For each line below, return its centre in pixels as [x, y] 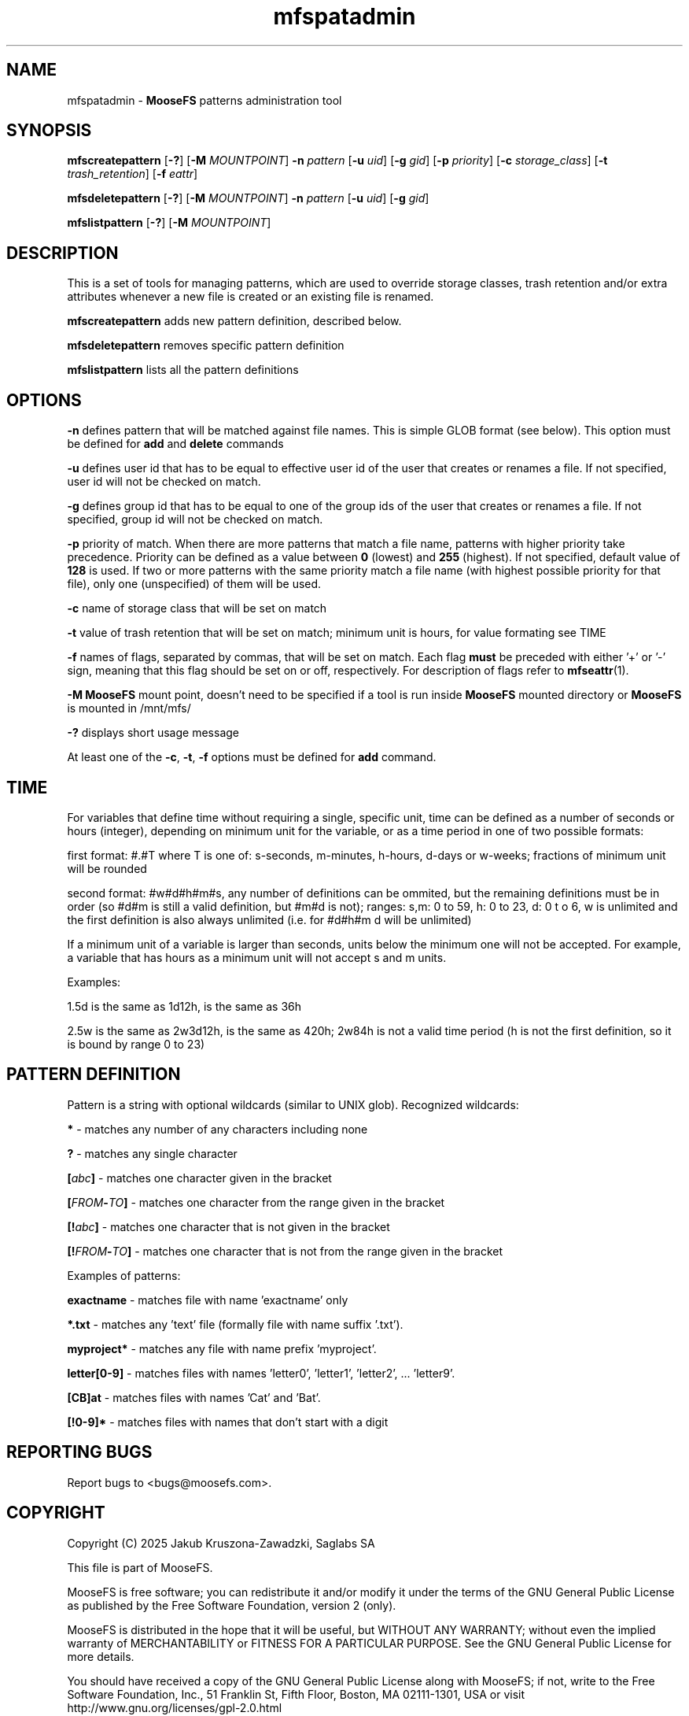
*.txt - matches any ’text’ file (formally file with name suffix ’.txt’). [235, 1324]
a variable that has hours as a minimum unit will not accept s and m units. [257, 957]
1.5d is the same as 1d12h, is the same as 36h [184, 1006]
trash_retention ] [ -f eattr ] [133, 174]
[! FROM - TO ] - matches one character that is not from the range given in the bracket [285, 1251]
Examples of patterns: [124, 1275]
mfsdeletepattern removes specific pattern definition [206, 346]
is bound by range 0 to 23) [136, 1044]
